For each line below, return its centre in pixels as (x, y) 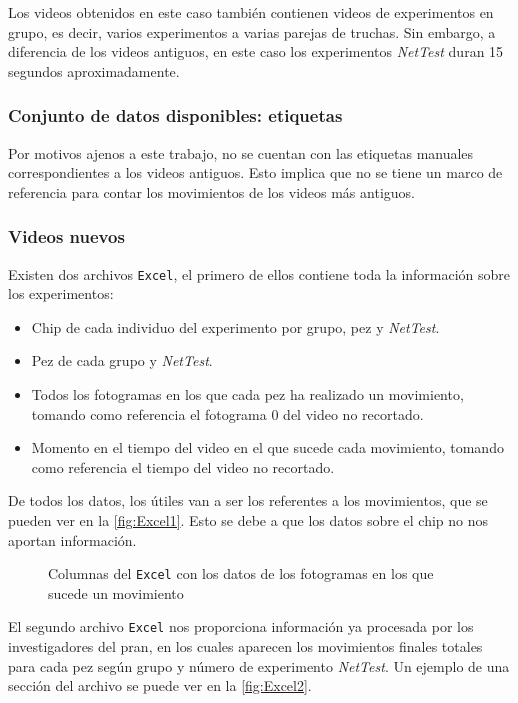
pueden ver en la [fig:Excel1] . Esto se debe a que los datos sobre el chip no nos (248, 520)
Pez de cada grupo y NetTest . (122, 360)
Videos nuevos (66, 236)
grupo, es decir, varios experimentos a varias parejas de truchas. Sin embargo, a (252, 31)
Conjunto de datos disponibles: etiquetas (175, 115)
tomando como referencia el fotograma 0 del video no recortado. (227, 413)
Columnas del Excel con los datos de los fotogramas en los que (241, 573)
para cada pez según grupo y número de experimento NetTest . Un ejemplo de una (259, 665)
